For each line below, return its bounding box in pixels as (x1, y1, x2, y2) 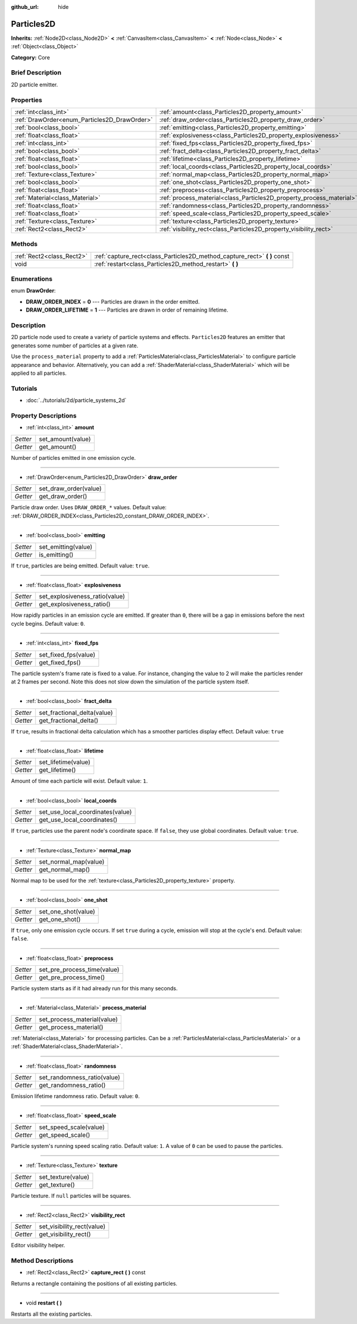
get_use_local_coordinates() (39, 815, 118, 824)
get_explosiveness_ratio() (39, 600, 111, 608)
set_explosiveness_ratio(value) (39, 592, 125, 601)
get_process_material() (39, 1023, 104, 1031)
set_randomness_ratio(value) (39, 1073, 120, 1081)
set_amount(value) (39, 435, 92, 443)
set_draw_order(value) (39, 485, 102, 493)
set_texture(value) (39, 1172, 90, 1181)
